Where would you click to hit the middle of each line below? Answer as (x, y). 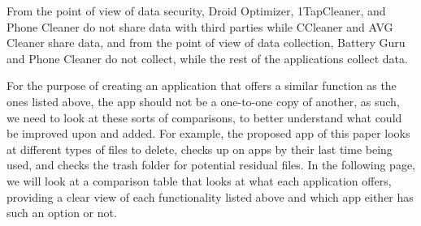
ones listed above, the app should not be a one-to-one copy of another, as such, (203, 101)
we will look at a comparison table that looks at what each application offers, (199, 180)
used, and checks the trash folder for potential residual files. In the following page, (211, 165)
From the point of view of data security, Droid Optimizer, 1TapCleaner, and (196, 11)
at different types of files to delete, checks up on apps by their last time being (200, 149)
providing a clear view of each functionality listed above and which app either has (210, 196)
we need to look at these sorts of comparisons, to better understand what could (204, 117)
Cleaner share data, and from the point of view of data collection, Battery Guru (206, 43)
